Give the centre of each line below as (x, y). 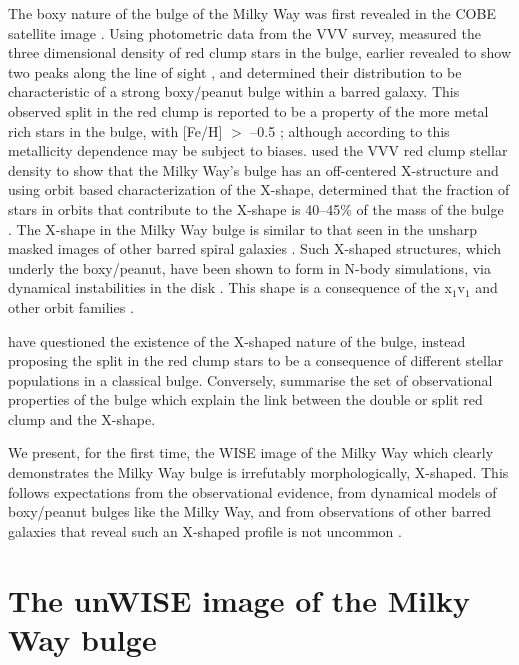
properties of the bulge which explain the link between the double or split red (245, 399)
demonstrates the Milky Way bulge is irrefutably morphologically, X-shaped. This (258, 472)
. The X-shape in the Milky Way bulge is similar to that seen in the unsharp (243, 228)
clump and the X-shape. (82, 418)
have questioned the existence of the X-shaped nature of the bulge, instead (237, 340)
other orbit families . (71, 306)
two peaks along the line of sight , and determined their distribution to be (235, 71)
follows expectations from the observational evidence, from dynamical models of (252, 491)
